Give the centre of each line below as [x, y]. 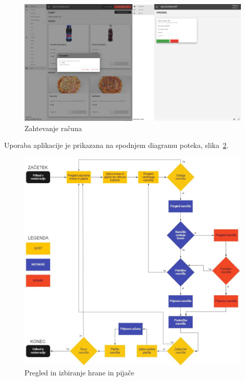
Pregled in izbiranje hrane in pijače [80, 372]
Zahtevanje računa [53, 128]
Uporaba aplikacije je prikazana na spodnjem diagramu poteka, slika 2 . [116, 145]
